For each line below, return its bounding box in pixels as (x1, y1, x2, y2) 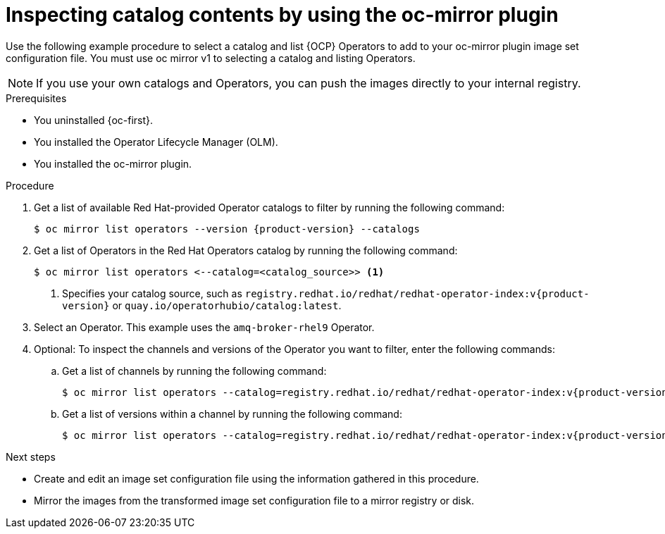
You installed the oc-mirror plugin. (34, 157, 192, 170)
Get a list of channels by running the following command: (62, 364, 327, 377)
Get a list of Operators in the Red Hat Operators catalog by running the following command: (34, 244, 458, 256)
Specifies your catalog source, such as (62, 287, 242, 299)
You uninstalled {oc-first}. (34, 113, 154, 126)
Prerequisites (6, 92, 67, 104)
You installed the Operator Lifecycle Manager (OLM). (34, 135, 278, 148)
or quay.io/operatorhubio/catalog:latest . (112, 299, 342, 311)
